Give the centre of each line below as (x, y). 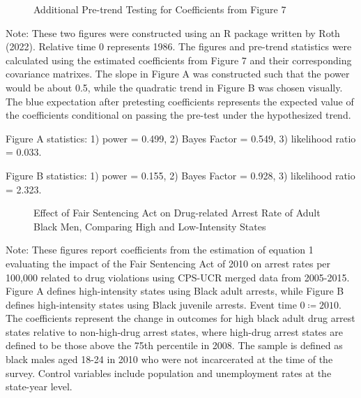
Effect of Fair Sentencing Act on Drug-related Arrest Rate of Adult (177, 213)
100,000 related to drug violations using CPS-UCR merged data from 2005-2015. (178, 277)
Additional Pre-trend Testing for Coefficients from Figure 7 (160, 9)
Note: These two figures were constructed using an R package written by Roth (173, 32)
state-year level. (39, 386)
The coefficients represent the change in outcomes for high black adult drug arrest (180, 318)
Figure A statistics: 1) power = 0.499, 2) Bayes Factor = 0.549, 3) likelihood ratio (181, 138)
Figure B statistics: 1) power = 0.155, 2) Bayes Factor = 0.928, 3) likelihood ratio (180, 175)
